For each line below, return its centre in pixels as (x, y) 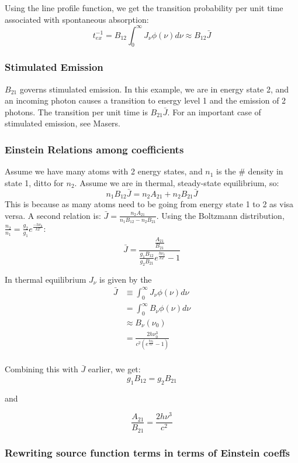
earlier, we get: (114, 369)
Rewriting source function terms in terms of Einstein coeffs (148, 452)
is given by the (126, 279)
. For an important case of (214, 112)
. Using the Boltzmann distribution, (220, 215)
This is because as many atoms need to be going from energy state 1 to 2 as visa (149, 204)
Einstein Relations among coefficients (94, 149)
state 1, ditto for (34, 182)
